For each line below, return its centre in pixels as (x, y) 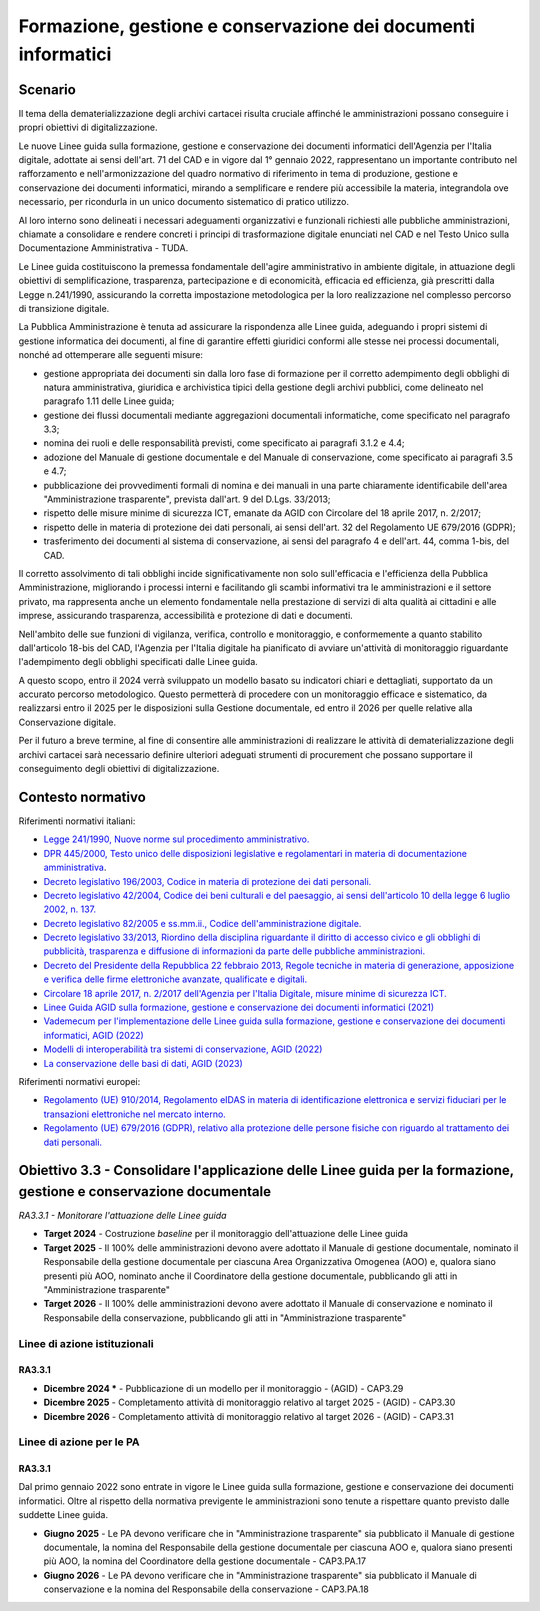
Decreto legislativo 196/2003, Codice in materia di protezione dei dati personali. (207, 881)
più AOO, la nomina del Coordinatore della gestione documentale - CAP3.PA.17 (205, 1561)
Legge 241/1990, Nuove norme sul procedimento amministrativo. (176, 839)
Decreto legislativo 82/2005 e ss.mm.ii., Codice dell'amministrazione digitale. (202, 923)
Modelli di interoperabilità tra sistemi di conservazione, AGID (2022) (183, 1049)
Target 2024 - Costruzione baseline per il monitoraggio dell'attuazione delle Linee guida (226, 1234)
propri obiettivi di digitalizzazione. (88, 127)
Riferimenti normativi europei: (79, 1081)
